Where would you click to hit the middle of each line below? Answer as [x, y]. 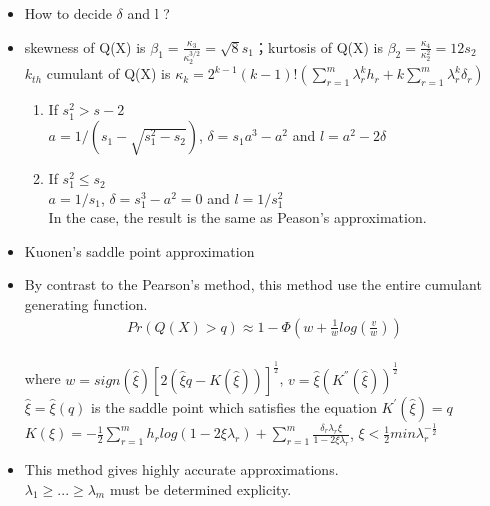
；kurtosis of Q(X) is [318, 46]
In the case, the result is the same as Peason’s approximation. [237, 217]
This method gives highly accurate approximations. [181, 469]
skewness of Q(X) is [85, 46]
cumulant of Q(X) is [108, 73]
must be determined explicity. [200, 488]
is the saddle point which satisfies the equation [234, 406]
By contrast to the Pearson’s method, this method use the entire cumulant [253, 284]
